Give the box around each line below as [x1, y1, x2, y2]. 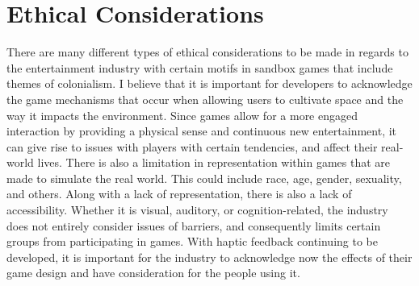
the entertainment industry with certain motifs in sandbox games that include [6, 59, 393, 76]
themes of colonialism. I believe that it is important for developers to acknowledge [6, 75, 413, 92]
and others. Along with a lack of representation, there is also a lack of [6, 185, 352, 202]
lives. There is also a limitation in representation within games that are [37, 154, 391, 171]
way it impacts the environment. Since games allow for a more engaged [6, 106, 358, 123]
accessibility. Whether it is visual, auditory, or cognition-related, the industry [6, 201, 388, 218]
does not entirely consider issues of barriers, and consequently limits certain [6, 217, 381, 234]
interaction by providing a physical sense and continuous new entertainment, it [6, 122, 397, 139]
